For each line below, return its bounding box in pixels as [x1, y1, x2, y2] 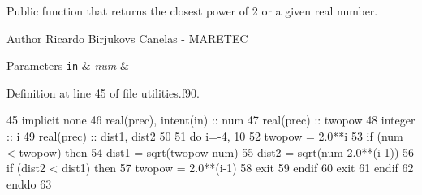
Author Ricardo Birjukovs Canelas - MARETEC [6, 29, 248, 46]
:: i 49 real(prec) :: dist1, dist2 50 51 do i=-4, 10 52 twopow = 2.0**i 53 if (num [6, 128, 403, 145]
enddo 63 [6, 175, 52, 192]
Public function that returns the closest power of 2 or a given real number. [6, 2, 378, 19]
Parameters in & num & [6, 57, 129, 74]
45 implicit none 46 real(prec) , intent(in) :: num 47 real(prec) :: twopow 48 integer [6, 111, 416, 128]
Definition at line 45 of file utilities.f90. [6, 84, 200, 101]
